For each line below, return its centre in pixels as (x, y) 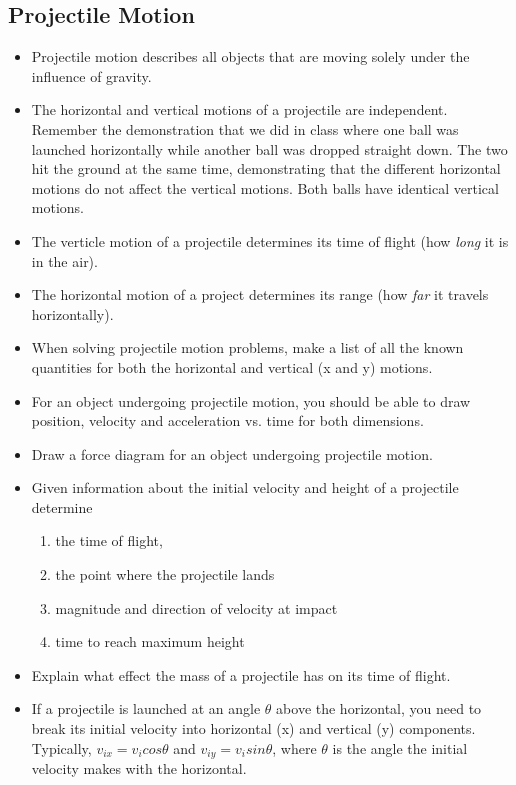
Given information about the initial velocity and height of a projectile (245, 487)
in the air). (64, 260)
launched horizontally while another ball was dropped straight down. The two (269, 148)
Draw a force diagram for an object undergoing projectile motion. (232, 453)
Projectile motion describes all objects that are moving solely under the (250, 56)
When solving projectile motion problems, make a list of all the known (247, 347)
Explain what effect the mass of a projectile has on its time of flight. (241, 674)
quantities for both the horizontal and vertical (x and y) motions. (232, 366)
